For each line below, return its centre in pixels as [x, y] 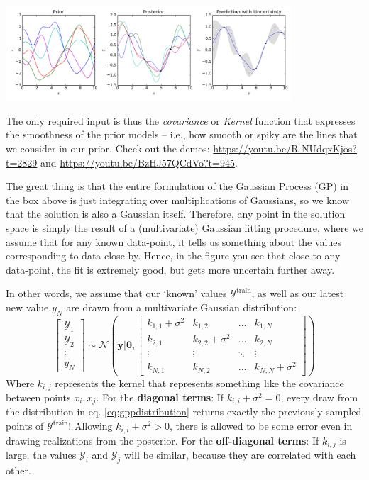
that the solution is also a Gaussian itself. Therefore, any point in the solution [176, 214]
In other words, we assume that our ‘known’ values [116, 293]
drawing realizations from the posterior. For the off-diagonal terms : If [163, 440]
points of [25, 426]
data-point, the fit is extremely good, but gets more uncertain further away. [170, 269]
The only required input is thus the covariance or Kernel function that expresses [181, 120]
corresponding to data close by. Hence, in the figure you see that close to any [173, 256]
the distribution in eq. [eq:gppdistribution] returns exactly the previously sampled [184, 412]
